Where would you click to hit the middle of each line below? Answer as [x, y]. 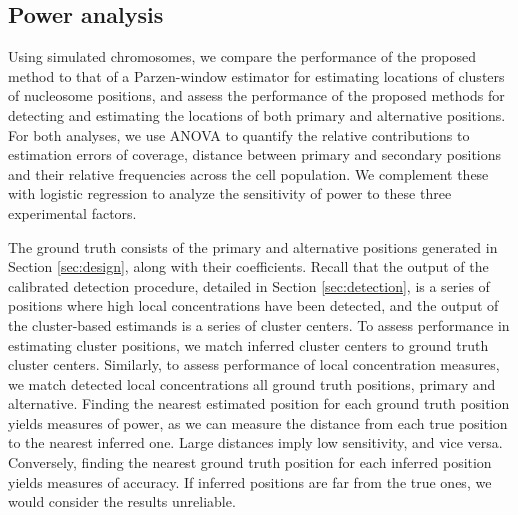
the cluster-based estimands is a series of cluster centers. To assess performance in [259, 324]
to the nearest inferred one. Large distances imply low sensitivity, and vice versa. [255, 442]
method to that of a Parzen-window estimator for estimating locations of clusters [256, 75]
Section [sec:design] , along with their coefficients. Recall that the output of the [248, 266]
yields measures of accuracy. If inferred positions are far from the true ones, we [250, 481]
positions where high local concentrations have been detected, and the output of [253, 305]
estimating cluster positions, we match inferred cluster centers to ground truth [248, 344]
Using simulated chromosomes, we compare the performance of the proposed [242, 56]
